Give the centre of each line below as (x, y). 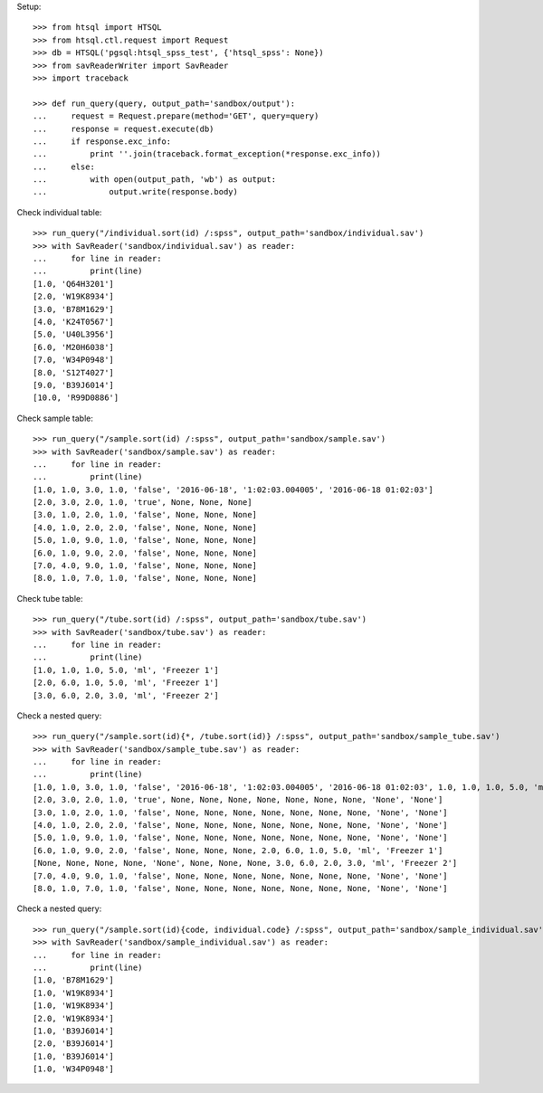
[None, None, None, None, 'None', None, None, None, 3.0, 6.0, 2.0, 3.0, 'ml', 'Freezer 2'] (245, 863)
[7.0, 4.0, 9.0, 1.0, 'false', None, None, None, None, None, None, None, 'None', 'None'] (240, 876)
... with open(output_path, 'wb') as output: (154, 180)
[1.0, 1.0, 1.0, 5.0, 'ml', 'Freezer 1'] (126, 670)
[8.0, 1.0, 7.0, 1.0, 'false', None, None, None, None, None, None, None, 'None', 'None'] (240, 888)
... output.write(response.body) (136, 192)
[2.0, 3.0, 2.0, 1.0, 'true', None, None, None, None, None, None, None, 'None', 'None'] (238, 800)
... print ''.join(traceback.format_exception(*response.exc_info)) (207, 154)
